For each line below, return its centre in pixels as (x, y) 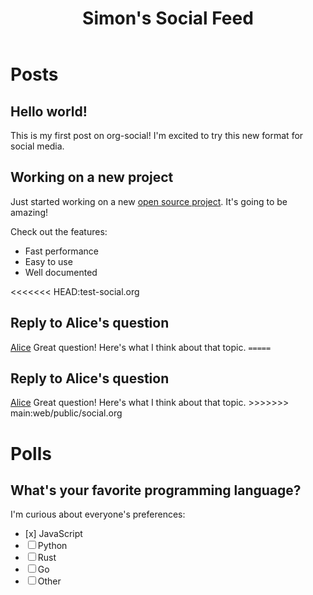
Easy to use (48, 261)
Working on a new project (92, 177)
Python (52, 546)
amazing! (29, 212)
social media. (37, 146)
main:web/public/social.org (66, 413)
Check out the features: (59, 231)
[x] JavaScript (53, 534)
